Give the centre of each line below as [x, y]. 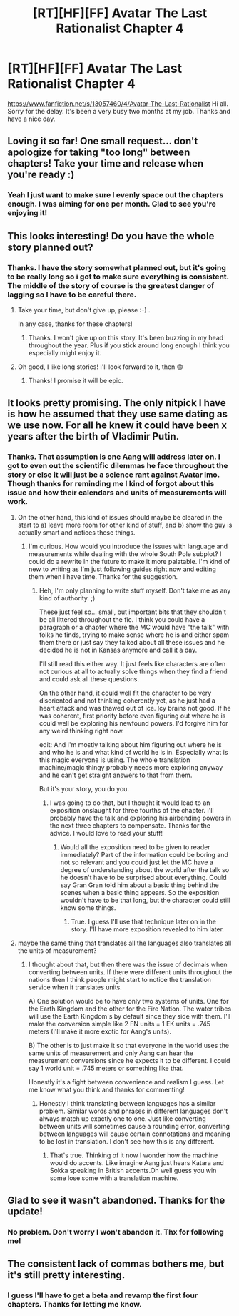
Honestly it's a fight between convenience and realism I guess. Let [126, 1082]
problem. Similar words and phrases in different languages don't [133, 1111]
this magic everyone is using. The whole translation [115, 760]
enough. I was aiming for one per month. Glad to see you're [112, 204]
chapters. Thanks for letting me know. [75, 1305]
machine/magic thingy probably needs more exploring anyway [131, 767]
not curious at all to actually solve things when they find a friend [133, 671]
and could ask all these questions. [89, 679]
